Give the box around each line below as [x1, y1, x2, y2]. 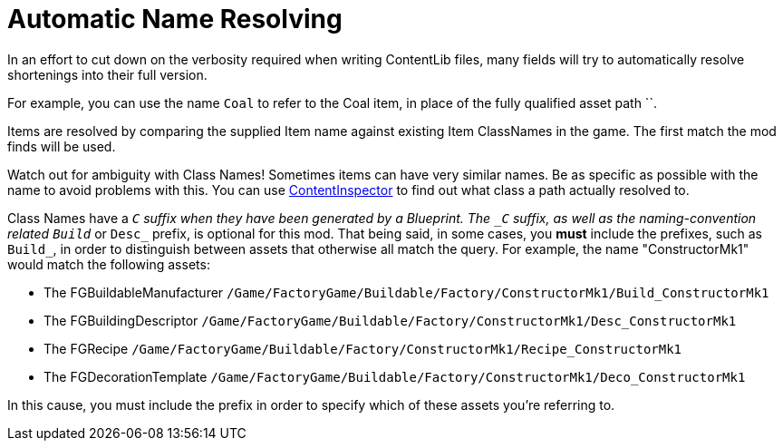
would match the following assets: [7, 256, 210, 272]
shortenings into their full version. [7, 66, 208, 83]
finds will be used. [7, 138, 116, 154]
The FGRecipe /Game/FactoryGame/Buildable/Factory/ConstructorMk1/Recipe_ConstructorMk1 [43, 340, 682, 356]
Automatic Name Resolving [7, 4, 343, 34]
